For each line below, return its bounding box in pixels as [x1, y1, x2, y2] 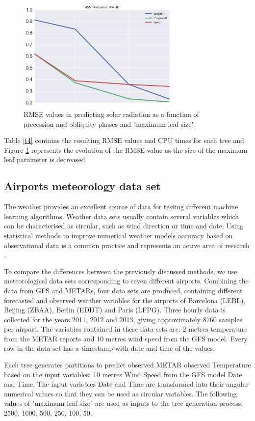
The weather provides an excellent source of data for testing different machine [4, 201, 238, 212]
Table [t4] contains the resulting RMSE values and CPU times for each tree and [4, 135, 244, 145]
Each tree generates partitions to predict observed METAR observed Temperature [4, 360, 251, 370]
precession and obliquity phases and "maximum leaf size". [24, 118, 196, 129]
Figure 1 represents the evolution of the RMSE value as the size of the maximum [4, 144, 248, 155]
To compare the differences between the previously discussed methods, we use [4, 266, 237, 276]
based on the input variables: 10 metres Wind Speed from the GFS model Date [4, 369, 242, 379]
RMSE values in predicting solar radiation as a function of [24, 109, 199, 119]
